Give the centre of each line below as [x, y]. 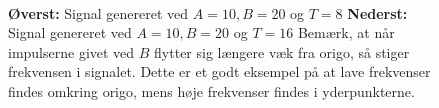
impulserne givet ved [71, 51]
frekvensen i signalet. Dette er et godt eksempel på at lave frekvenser [219, 71]
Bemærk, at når [346, 32]
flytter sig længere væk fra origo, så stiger [282, 51]
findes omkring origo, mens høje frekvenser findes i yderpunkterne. [211, 90]
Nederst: [377, 12]
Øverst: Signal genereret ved [98, 12]
